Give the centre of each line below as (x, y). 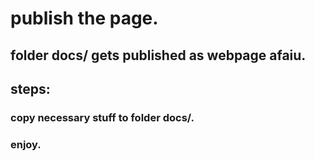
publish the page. (84, 18)
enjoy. (26, 144)
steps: (30, 88)
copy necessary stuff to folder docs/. (102, 117)
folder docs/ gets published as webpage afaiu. (158, 55)
